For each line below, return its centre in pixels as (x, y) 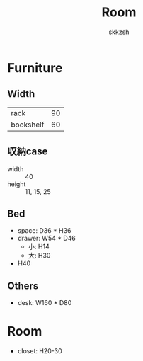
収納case (28, 152)
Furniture (35, 68)
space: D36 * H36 (44, 231)
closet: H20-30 (40, 351)
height (17, 184)
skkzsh (119, 32)
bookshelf (28, 125)
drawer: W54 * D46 (46, 239)
